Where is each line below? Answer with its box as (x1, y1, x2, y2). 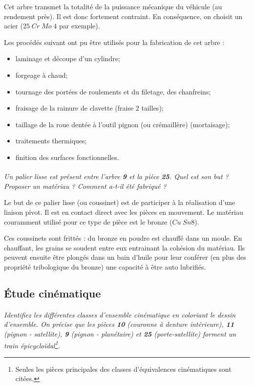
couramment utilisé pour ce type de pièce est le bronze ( (4, 216, 172, 227)
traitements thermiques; (15, 136, 87, 146)
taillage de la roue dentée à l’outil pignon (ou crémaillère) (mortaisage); (15, 119, 230, 129)
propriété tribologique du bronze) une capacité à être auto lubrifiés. (4, 261, 206, 272)
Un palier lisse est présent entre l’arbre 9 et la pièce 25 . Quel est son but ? (4, 171, 229, 182)
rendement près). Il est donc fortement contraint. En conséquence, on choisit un (4, 11, 243, 21)
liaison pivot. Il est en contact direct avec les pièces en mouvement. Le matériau (4, 206, 243, 217)
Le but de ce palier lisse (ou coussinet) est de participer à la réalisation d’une (4, 197, 235, 207)
